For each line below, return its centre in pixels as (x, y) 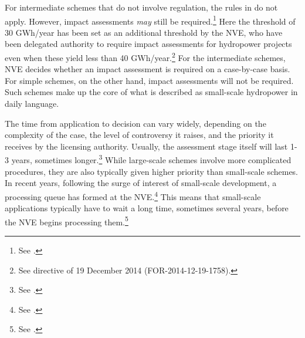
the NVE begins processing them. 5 (67, 221)
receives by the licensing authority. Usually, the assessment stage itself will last (146, 146)
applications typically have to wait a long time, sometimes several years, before (147, 208)
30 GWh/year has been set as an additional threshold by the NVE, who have (144, 32)
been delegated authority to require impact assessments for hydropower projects (148, 44)
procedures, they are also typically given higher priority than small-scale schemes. (152, 171)
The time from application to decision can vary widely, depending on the (135, 123)
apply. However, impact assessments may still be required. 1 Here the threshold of (150, 20)
